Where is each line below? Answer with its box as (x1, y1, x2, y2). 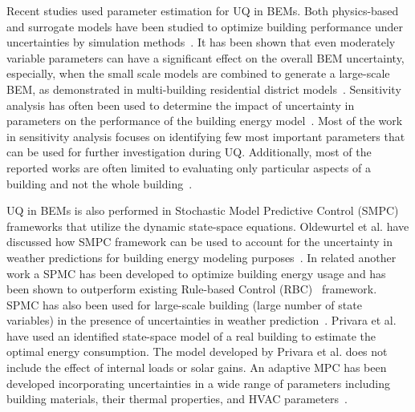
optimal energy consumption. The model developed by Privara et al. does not (6, 343, 388, 360)
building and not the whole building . (6, 175, 193, 192)
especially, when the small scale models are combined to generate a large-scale (6, 65, 390, 82)
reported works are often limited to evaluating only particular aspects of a (6, 159, 371, 176)
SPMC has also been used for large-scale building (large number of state (6, 296, 362, 313)
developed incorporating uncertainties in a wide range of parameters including (6, 374, 390, 391)
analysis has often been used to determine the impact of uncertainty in (6, 96, 355, 113)
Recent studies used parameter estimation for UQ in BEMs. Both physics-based (6, 2, 399, 18)
